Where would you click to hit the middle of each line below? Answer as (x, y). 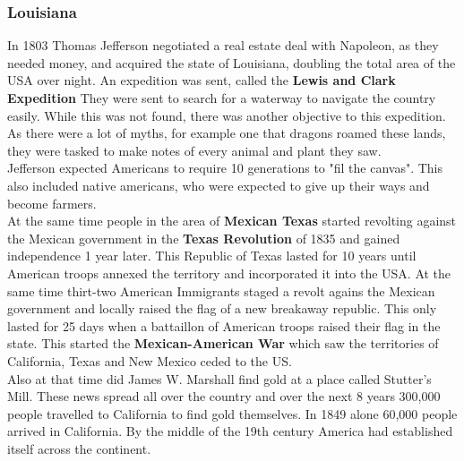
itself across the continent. (79, 448)
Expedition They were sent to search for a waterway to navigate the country (222, 98)
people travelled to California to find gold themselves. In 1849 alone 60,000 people (232, 413)
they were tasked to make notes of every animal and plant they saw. (194, 150)
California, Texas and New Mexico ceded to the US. (150, 360)
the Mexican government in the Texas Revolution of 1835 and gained (204, 238)
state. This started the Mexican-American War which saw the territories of (223, 343)
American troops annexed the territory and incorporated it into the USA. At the (229, 273)
